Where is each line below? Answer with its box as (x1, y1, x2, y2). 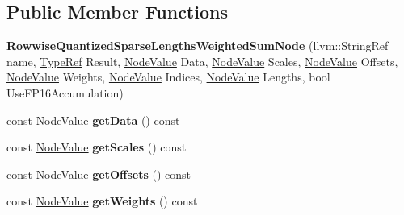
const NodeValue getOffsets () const (6, 165, 191, 182)
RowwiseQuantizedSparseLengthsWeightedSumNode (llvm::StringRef (6, 37, 389, 54)
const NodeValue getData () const (6, 111, 180, 128)
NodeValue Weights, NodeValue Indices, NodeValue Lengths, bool (6, 68, 330, 85)
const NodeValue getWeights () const (6, 192, 198, 209)
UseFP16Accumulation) (6, 84, 124, 101)
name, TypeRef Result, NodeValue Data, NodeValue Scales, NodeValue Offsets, (6, 52, 398, 69)
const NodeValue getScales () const (6, 139, 187, 155)
